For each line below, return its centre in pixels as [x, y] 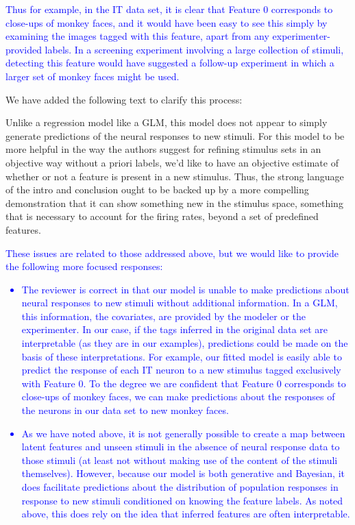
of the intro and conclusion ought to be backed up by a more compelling [157, 190]
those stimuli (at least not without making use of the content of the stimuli [180, 460]
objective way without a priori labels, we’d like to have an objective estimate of [172, 162]
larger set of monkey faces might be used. [93, 76]
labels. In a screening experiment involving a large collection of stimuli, [194, 49]
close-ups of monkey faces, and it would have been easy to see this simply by [167, 22]
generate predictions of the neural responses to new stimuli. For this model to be [175, 135]
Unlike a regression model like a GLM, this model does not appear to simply [167, 122]
